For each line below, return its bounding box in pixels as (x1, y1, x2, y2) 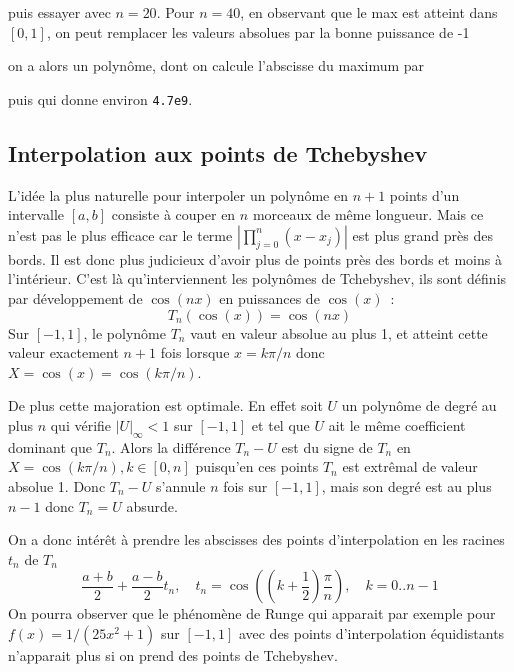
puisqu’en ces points (195, 456, 319, 477)
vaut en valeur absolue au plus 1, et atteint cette (190, 322, 488, 343)
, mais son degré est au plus (321, 475, 492, 496)
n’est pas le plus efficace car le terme (8, 224, 233, 245)
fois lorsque (160, 342, 230, 363)
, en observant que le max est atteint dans (240, 2, 498, 22)
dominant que (8, 436, 93, 457)
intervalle (8, 204, 65, 225)
